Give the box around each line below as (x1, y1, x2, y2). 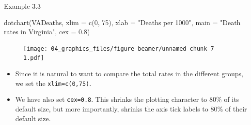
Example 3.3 (4, 1, 41, 11)
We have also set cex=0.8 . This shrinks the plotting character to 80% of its (15, 94, 239, 104)
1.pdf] (23, 55, 44, 62)
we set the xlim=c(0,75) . (15, 78, 92, 88)
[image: (23, 45, 48, 52)
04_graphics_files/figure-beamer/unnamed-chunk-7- (51, 45, 218, 52)
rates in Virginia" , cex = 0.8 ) (4, 27, 90, 37)
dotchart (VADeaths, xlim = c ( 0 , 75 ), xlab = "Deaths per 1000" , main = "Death (4, 17, 241, 27)
